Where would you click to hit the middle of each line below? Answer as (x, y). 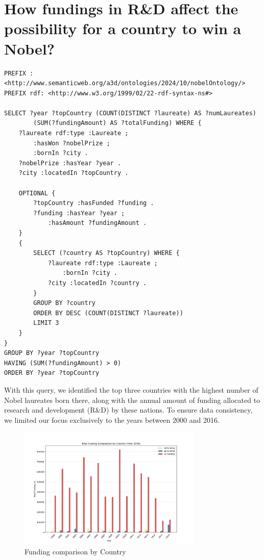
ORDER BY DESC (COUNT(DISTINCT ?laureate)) (108, 313)
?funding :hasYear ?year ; (79, 213)
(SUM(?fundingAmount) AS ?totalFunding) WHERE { (117, 123)
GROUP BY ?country (64, 303)
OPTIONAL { (37, 193)
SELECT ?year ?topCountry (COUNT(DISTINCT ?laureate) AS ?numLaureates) (130, 113)
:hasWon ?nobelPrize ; (72, 143)
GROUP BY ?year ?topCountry (52, 353)
